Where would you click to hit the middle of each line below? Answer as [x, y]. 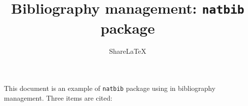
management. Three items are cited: [58, 97]
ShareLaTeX [128, 51]
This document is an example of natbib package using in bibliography [110, 88]
